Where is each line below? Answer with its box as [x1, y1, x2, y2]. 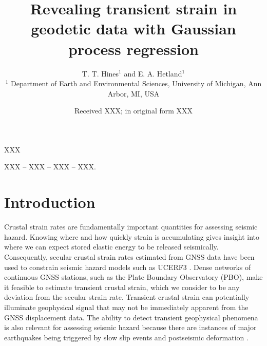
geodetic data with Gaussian [31, 18, 236, 39]
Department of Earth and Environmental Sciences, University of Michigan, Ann [11, 78, 262, 89]
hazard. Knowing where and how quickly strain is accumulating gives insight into [4, 231, 260, 242]
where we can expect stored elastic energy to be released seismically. [4, 241, 219, 252]
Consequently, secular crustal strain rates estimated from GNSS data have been [4, 251, 255, 262]
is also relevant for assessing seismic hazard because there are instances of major [4, 322, 257, 333]
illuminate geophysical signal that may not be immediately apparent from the [4, 301, 249, 312]
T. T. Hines [82, 68, 119, 79]
